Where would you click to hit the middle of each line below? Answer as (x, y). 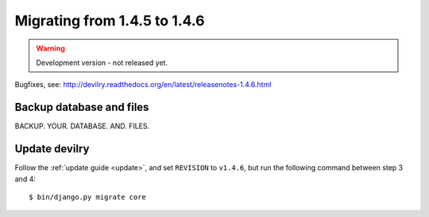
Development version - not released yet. (102, 63)
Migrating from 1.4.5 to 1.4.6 (110, 21)
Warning (50, 48)
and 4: (25, 179)
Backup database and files (82, 107)
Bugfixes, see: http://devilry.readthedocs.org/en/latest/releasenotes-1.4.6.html (143, 85)
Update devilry (52, 149)
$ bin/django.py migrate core (88, 197)
